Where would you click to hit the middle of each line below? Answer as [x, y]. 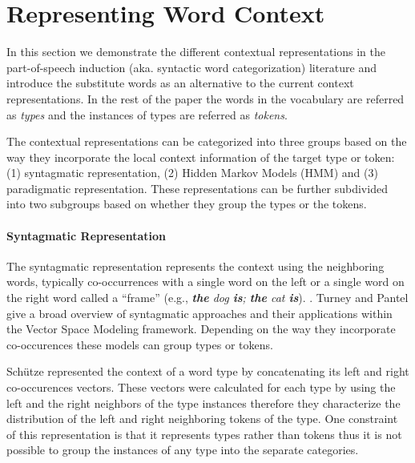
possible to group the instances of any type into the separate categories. [183, 450]
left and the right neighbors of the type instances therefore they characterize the [203, 403]
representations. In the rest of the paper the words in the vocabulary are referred [205, 98]
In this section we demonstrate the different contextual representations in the [196, 52]
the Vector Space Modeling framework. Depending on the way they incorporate [201, 329]
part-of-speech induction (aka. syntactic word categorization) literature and [191, 67]
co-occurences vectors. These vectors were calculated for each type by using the [201, 387]
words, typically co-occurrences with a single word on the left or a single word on [205, 282]
